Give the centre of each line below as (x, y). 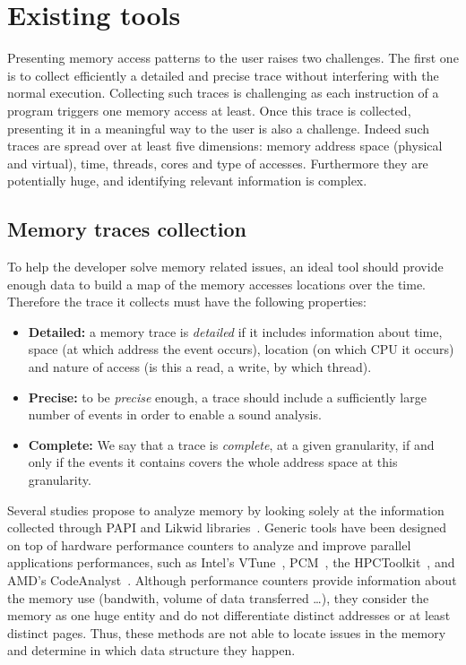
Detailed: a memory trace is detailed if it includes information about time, (235, 331)
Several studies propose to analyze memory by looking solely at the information (226, 510)
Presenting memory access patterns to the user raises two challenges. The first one (233, 58)
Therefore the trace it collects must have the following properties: (187, 302)
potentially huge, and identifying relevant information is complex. (187, 181)
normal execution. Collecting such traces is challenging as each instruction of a (223, 93)
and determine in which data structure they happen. (151, 650)
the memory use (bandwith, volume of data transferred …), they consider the (218, 597)
